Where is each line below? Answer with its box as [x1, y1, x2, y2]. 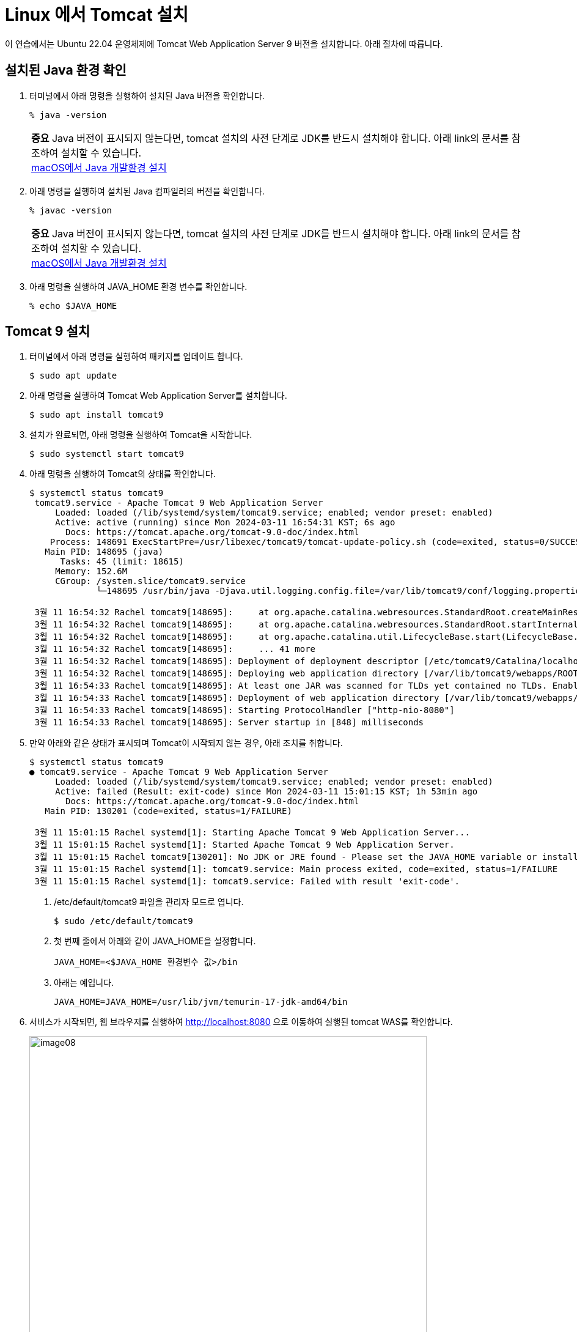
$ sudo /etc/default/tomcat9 [54, 916, 193, 927]
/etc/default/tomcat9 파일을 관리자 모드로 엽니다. [54, 897, 244, 908]
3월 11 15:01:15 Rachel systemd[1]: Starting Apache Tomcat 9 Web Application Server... [34, 827, 470, 838]
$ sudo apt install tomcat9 [29, 410, 164, 420]
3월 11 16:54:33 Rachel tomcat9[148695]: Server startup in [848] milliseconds [34, 717, 424, 728]
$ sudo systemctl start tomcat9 [29, 449, 184, 459]
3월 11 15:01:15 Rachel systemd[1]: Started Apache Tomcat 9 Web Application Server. [34, 840, 455, 850]
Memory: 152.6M [55, 566, 128, 577]
